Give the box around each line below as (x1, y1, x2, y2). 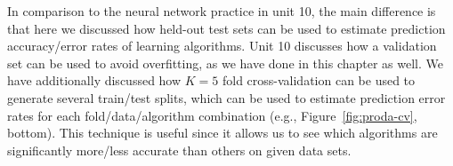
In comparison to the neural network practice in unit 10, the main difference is (7, 2, 436, 20)
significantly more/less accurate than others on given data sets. (7, 140, 352, 159)
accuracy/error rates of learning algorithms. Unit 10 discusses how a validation (7, 36, 437, 55)
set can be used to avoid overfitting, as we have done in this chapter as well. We (7, 53, 444, 72)
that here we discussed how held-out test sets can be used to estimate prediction (7, 19, 446, 37)
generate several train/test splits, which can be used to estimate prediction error (7, 88, 446, 107)
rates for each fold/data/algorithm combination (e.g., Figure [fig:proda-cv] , (7, 106, 417, 124)
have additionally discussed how (7, 71, 182, 90)
